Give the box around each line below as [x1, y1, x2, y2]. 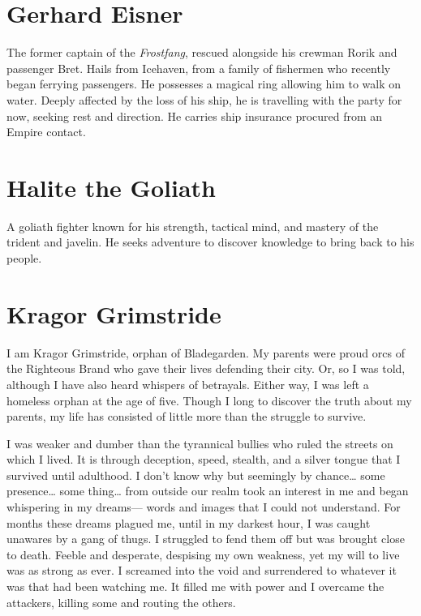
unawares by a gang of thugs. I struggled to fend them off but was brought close [6, 530, 405, 547]
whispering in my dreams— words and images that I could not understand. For [6, 498, 401, 515]
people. [6, 250, 42, 266]
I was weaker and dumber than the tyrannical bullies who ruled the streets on [6, 434, 393, 451]
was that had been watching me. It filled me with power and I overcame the [6, 578, 384, 595]
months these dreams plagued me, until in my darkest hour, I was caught [6, 514, 371, 531]
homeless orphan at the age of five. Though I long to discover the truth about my [6, 391, 412, 409]
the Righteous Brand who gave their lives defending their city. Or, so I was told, [6, 360, 406, 377]
